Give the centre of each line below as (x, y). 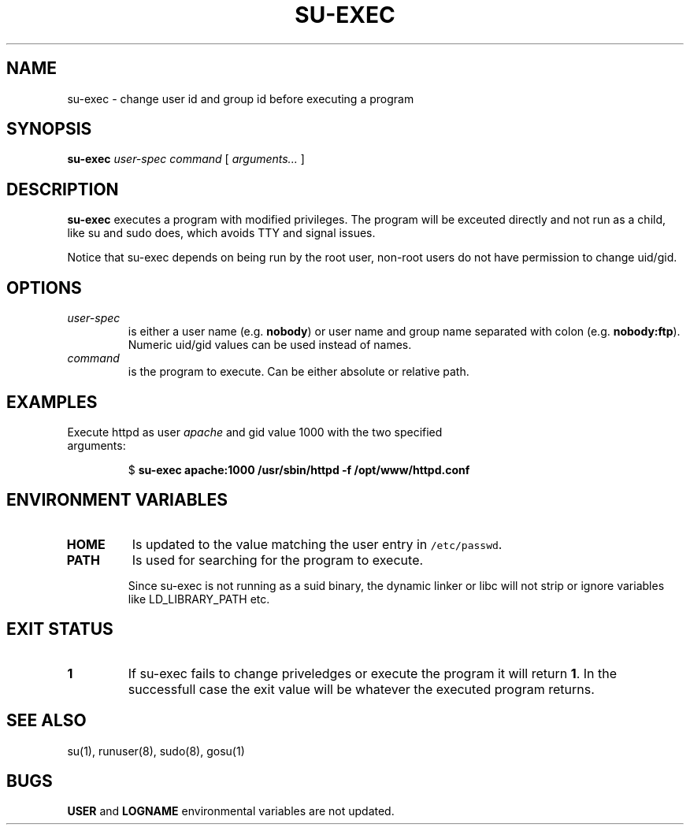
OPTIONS (44, 288)
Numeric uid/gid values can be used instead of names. (270, 345)
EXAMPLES (52, 402)
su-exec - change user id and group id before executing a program (241, 98)
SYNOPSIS (49, 129)
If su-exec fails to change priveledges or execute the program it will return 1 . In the (373, 673)
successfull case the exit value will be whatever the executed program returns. (361, 689)
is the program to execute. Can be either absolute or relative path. (299, 372)
